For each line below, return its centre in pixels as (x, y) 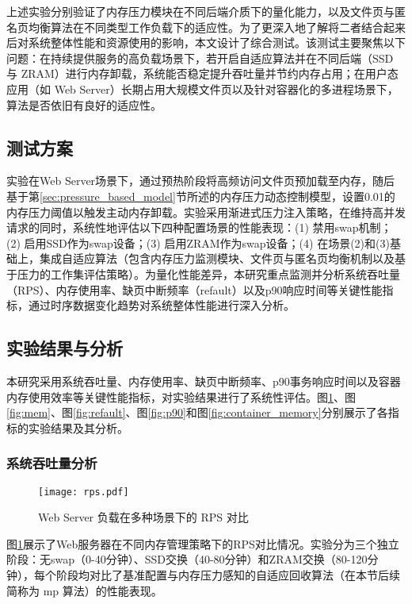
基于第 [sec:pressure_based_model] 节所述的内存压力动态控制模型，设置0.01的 (201, 196)
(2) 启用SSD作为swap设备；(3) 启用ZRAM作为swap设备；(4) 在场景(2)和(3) (198, 242)
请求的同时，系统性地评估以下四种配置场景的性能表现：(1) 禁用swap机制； (199, 227)
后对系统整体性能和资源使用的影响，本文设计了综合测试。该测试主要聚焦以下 (206, 42)
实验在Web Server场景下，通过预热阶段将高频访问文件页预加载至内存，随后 (201, 181)
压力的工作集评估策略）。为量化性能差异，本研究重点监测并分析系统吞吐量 (208, 273)
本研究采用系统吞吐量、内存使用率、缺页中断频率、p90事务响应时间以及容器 (204, 381)
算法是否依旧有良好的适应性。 (84, 104)
